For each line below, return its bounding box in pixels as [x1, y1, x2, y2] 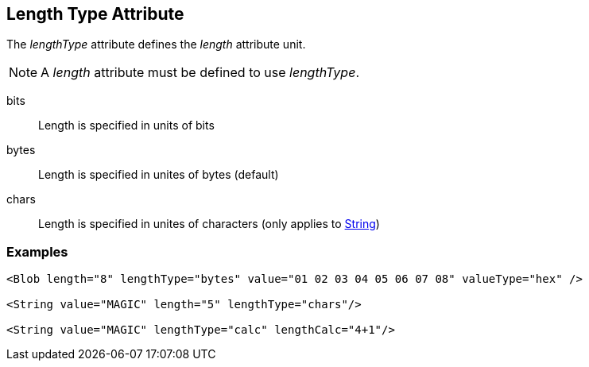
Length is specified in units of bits [38, 118, 215, 133]
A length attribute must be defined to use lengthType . [41, 64, 359, 81]
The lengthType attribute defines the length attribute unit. [6, 37, 306, 52]
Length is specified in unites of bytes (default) [38, 168, 279, 182]
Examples [6, 243, 68, 260]
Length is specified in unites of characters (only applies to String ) [38, 217, 380, 231]
